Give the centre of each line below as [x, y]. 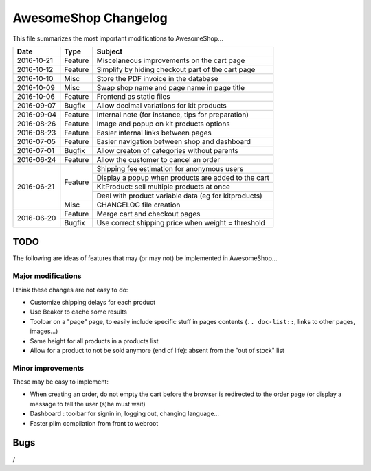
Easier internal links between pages [154, 133]
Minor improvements [48, 368]
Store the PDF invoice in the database [158, 78]
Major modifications [47, 276]
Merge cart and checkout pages [148, 214]
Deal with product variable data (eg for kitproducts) [179, 196]
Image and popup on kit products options [163, 124]
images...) [44, 331]
